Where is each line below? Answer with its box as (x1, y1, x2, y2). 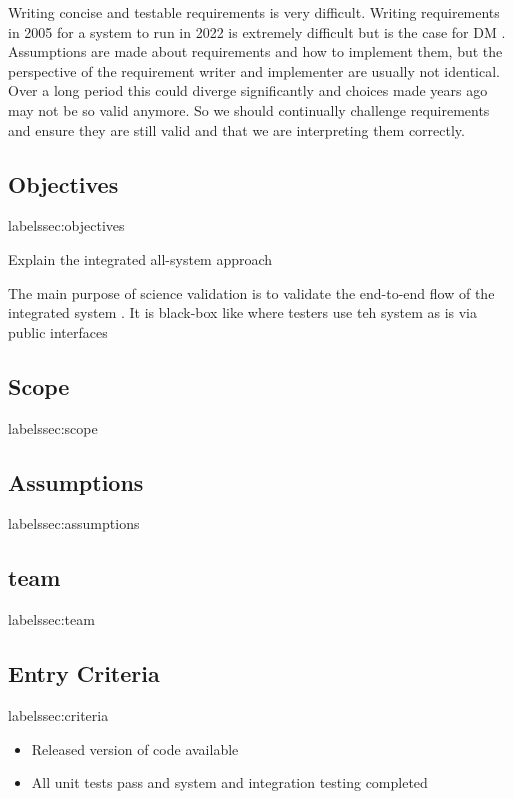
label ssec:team (8, 609, 95, 630)
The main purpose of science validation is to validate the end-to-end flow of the (8, 282, 495, 303)
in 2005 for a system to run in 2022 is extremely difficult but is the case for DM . (8, 21, 506, 42)
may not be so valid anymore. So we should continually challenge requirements (8, 99, 490, 120)
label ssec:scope (8, 417, 98, 438)
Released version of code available (31, 738, 239, 759)
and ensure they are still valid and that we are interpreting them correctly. (8, 119, 465, 140)
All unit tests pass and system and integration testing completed (31, 772, 428, 793)
